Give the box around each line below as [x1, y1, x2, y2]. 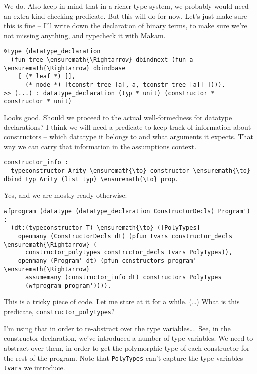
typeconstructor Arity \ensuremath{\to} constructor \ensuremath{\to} [11, 167, 250, 174]
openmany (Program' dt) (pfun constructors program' [18, 257, 197, 264]
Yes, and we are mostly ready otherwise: [4, 190, 127, 200]
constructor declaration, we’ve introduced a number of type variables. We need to [4, 333, 253, 343]
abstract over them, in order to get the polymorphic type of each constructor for [4, 342, 250, 353]
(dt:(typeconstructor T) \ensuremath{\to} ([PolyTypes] [11, 224, 200, 232]
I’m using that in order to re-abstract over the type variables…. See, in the [4, 323, 231, 333]
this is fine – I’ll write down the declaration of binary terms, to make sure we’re [4, 20, 247, 31]
